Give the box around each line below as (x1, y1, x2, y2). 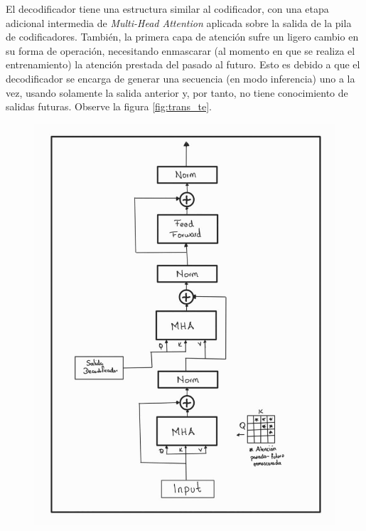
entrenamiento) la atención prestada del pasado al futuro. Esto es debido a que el (6, 57, 360, 72)
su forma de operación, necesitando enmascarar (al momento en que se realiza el (6, 43, 355, 58)
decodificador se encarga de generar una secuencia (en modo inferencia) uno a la (6, 70, 355, 85)
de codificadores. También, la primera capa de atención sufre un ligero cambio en (6, 29, 359, 44)
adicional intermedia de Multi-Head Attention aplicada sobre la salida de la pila (6, 15, 352, 30)
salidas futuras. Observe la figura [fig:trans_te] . (6, 99, 212, 114)
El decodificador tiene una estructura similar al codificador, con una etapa (6, 1, 329, 16)
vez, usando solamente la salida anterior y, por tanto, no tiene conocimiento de (6, 85, 348, 100)
